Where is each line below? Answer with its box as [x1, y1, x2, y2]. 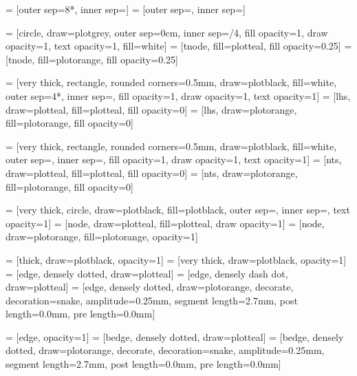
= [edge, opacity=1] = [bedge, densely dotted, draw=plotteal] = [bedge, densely [6, 329, 344, 344]
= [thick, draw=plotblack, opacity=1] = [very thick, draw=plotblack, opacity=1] [6, 252, 347, 267]
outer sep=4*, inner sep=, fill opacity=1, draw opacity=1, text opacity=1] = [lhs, [6, 88, 351, 103]
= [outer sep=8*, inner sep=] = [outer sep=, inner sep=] [6, 2, 246, 16]
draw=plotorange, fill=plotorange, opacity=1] [6, 229, 198, 244]
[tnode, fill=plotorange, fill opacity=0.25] [6, 52, 178, 66]
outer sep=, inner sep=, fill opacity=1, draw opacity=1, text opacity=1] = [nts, [6, 152, 342, 167]
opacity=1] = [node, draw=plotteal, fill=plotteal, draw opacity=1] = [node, [6, 216, 325, 230]
